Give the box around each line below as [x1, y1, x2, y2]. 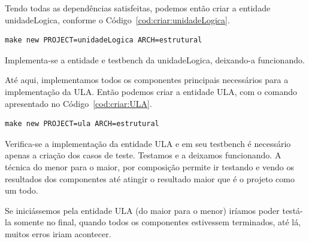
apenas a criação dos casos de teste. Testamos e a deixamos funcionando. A [5, 149, 281, 161]
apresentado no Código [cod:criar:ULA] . [5, 97, 152, 109]
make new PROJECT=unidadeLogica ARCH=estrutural [5, 36, 202, 45]
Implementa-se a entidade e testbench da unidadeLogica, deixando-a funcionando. [5, 53, 305, 66]
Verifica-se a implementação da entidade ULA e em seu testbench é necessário [5, 137, 291, 149]
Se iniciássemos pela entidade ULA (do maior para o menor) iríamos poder [5, 204, 280, 216]
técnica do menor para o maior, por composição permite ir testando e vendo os [5, 160, 295, 173]
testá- [282, 204, 303, 216]
